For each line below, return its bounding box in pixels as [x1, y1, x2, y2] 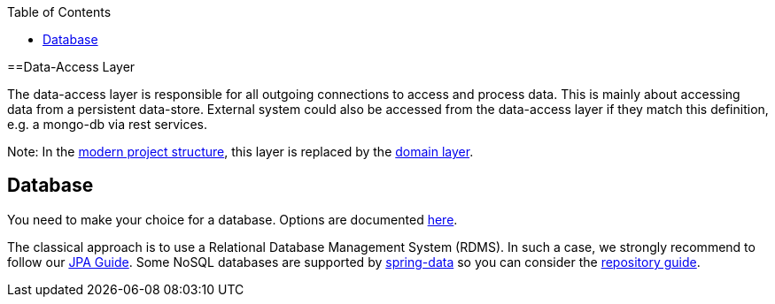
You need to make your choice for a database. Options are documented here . [7, 211, 458, 227]
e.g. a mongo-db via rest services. [7, 117, 208, 132]
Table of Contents [7, 4, 112, 19]
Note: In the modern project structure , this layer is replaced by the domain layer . [7, 144, 474, 159]
